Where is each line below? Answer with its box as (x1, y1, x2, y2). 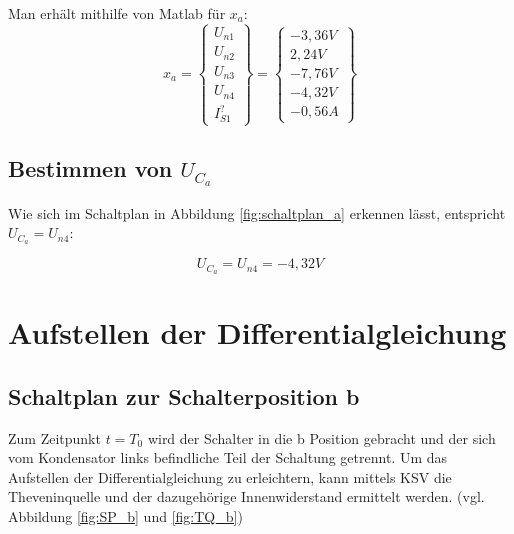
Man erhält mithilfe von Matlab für (8, 3, 226, 23)
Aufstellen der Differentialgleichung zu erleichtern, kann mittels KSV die (8, 466, 452, 487)
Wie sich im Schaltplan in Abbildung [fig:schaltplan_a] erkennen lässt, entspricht (8, 202, 506, 223)
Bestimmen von (8, 153, 173, 184)
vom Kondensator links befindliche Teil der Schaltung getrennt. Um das (8, 447, 448, 468)
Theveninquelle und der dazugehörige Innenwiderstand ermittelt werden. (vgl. (8, 486, 485, 507)
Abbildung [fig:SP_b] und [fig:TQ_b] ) (8, 505, 243, 526)
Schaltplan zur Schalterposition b (8, 380, 360, 411)
